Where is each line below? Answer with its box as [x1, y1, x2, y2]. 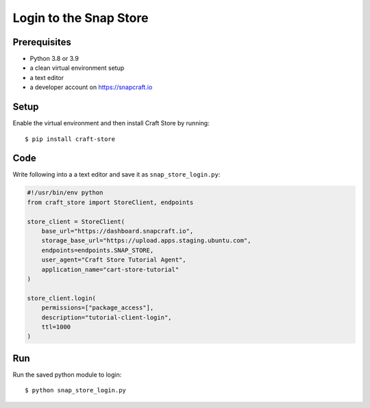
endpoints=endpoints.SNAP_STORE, [41, 246, 154, 254]
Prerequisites [12, 36, 71, 48]
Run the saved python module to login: [12, 370, 122, 379]
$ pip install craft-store [25, 135, 116, 143]
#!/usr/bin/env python [27, 189, 103, 196]
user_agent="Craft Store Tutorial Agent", [41, 256, 186, 264]
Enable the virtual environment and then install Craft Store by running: [12, 119, 210, 127]
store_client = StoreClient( [27, 218, 125, 225]
